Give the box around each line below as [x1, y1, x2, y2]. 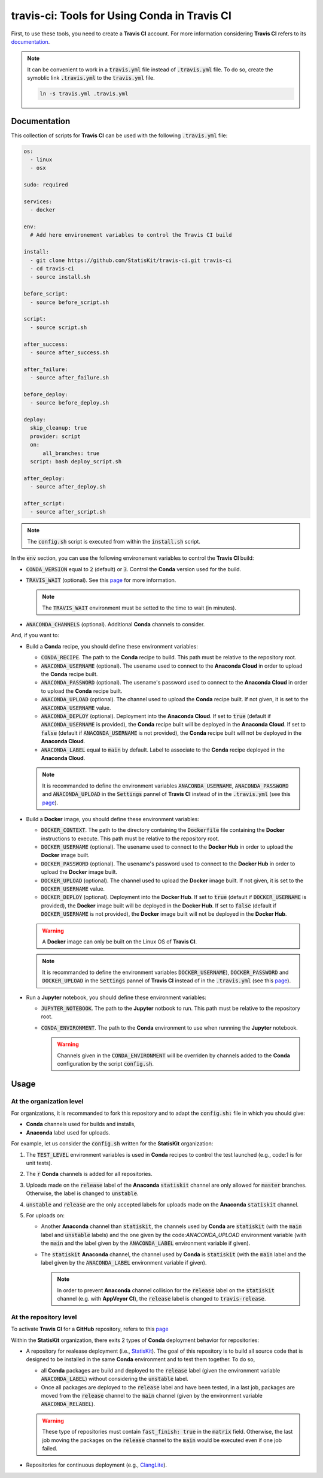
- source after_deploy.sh [30, 483, 106, 490]
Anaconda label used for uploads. [26, 1129, 111, 1136]
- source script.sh [30, 324, 87, 331]
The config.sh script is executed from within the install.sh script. [27, 538, 200, 545]
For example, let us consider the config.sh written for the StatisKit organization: [11, 1140, 214, 1147]
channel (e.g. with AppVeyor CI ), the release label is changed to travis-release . [57, 1295, 266, 1302]
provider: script [30, 433, 81, 440]
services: [23, 198, 53, 205]
